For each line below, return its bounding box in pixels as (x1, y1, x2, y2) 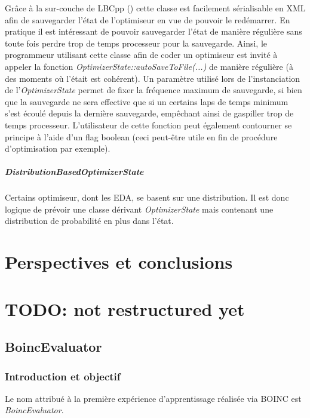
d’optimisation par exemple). (5, 142, 111, 155)
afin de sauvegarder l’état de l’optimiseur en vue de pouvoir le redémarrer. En (5, 13, 290, 26)
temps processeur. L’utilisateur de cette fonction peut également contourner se (5, 118, 292, 131)
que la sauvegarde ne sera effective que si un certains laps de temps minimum (5, 95, 288, 107)
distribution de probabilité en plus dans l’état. (5, 214, 174, 227)
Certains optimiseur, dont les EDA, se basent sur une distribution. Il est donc (5, 191, 289, 204)
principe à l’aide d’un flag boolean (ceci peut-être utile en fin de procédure (5, 130, 278, 143)
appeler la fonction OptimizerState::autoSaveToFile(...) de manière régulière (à (5, 60, 293, 72)
